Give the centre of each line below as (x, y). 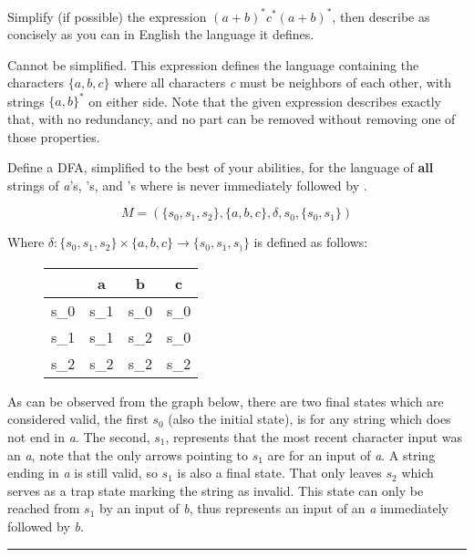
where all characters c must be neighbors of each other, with (283, 83)
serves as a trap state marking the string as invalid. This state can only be (216, 490)
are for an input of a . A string (351, 454)
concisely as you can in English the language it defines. (161, 34)
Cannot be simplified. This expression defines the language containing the (213, 64)
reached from (44, 508)
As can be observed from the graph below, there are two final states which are (226, 401)
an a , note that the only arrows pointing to (128, 454)
